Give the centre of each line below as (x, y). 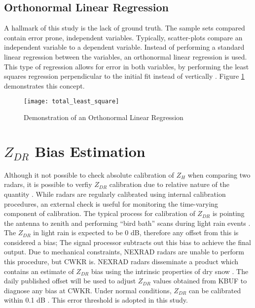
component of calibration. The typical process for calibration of (100, 213)
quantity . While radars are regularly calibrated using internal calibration (115, 194)
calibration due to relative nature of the (169, 184)
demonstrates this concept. (44, 85)
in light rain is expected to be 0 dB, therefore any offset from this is (136, 232)
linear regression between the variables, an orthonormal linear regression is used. (126, 56)
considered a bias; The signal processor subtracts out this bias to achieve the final (127, 242)
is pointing (228, 213)
